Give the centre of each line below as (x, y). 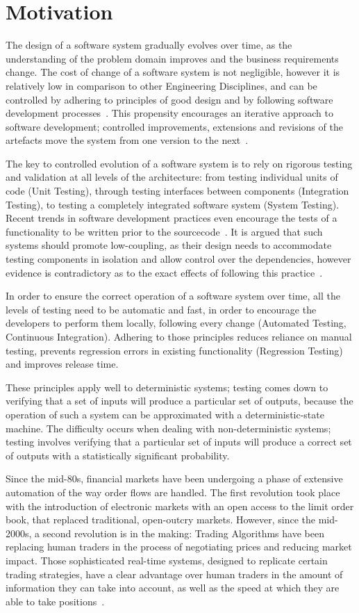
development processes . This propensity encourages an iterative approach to (169, 113)
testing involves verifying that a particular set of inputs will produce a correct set (179, 442)
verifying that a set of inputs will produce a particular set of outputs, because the (179, 401)
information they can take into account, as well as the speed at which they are (173, 588)
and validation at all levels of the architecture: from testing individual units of (172, 177)
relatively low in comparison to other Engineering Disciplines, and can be (161, 85)
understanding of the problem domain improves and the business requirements (172, 58)
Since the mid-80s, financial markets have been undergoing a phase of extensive (174, 479)
